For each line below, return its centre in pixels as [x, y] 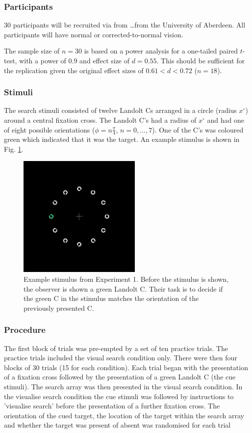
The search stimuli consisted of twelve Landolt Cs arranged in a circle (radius [120, 110]
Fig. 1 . [14, 149]
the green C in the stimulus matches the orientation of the [111, 298]
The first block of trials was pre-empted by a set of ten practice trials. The [116, 348]
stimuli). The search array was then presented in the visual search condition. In [123, 386]
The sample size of [32, 51]
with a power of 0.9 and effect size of [75, 60]
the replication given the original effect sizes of [74, 70]
